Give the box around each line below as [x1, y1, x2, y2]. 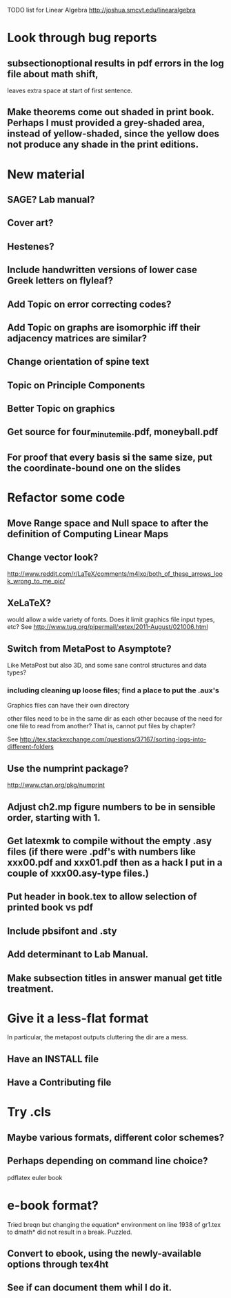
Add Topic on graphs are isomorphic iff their [7, 321, 201, 333]
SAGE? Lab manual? [7, 193, 95, 206]
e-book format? [7, 1197, 99, 1213]
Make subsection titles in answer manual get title [7, 972, 223, 984]
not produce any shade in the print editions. [7, 139, 199, 150]
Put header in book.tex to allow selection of [7, 891, 197, 903]
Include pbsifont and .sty [7, 925, 117, 937]
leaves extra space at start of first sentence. [7, 86, 133, 94]
